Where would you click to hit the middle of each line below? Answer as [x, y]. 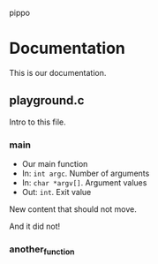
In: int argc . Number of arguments [86, 173]
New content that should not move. [73, 209]
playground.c [47, 101]
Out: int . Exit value [56, 192]
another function [42, 250]
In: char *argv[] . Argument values [84, 183]
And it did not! [35, 226]
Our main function [55, 164]
